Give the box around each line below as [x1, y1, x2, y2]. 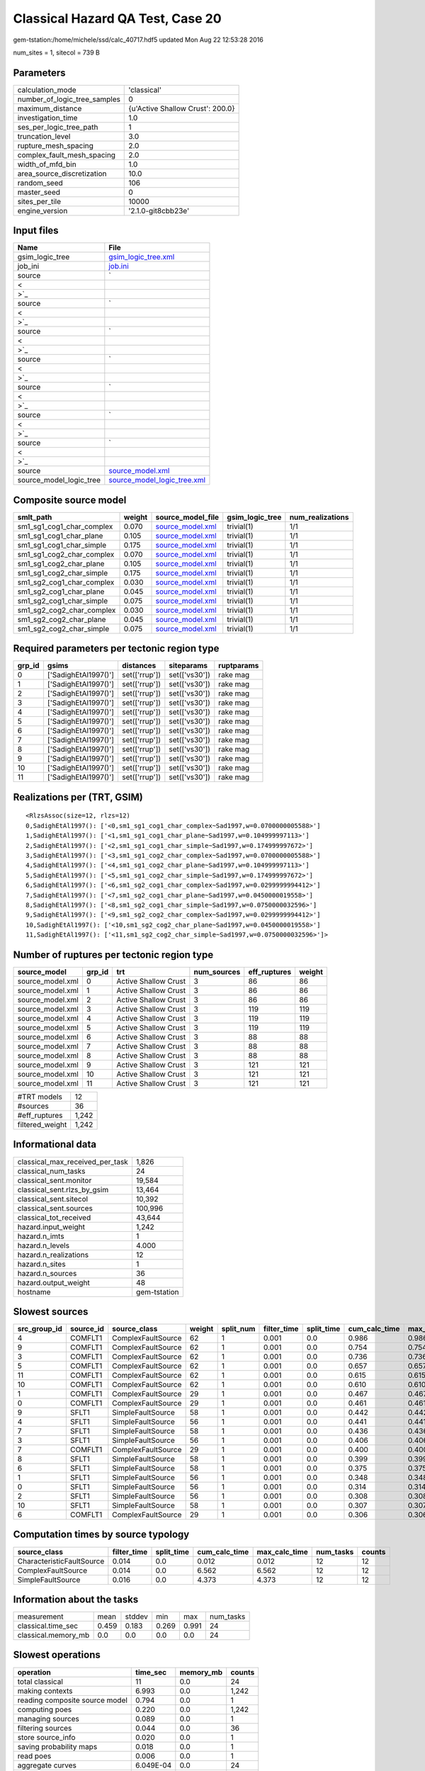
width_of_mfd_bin [17, 159, 77, 169]
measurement [17, 1612, 64, 1622]
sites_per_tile [17, 196, 62, 206]
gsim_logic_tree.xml [108, 252, 175, 262]
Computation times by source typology [13, 1529, 190, 1541]
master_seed [17, 187, 60, 197]
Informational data [13, 1138, 97, 1150]
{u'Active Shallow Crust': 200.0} [128, 103, 235, 113]
